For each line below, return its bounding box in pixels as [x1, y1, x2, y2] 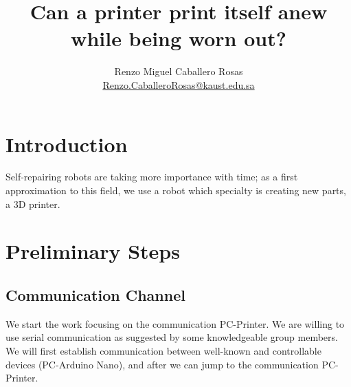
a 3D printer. [5, 196, 60, 211]
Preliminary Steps [5, 237, 180, 265]
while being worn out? [71, 24, 286, 52]
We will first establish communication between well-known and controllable [5, 343, 321, 357]
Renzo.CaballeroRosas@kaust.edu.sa [102, 77, 255, 92]
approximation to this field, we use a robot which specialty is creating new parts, [5, 183, 346, 198]
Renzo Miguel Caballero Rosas [114, 64, 243, 79]
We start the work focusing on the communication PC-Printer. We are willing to [5, 316, 345, 331]
